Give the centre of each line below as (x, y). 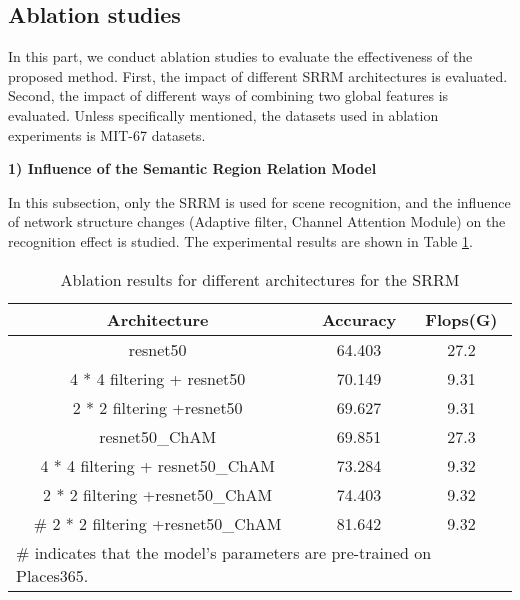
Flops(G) (461, 319)
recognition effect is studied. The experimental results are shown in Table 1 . (240, 240)
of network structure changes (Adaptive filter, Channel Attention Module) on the (257, 221)
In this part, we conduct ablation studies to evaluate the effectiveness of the (240, 56)
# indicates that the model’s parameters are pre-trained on (224, 552)
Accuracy (359, 319)
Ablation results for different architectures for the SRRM (260, 279)
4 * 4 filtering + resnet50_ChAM (157, 465)
